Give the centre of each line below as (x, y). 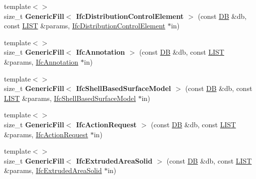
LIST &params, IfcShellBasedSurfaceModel (70, 98)
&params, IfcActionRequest (46, 134)
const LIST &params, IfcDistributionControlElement (85, 26)
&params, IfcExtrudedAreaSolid (53, 170)
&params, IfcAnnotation (41, 61)
